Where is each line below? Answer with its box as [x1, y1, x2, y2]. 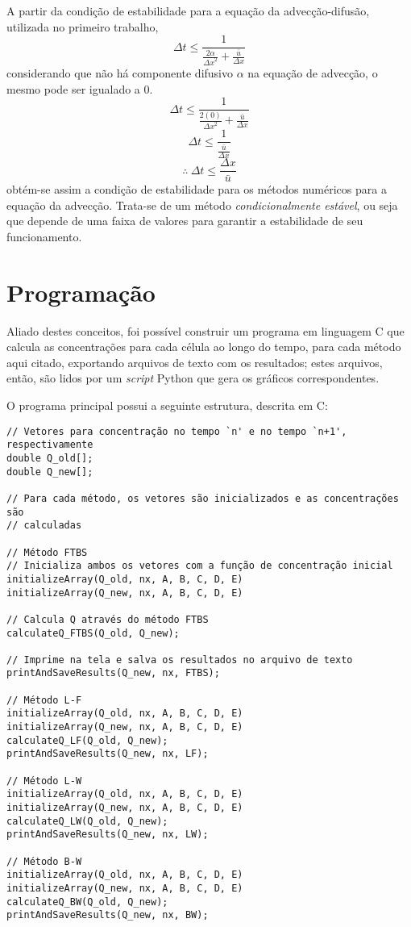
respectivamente [6, 439, 93, 451]
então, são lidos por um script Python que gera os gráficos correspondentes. [6, 370, 380, 386]
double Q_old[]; [6, 452, 93, 464]
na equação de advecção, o [247, 65, 378, 81]
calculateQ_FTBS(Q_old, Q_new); [6, 627, 180, 639]
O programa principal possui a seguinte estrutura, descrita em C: [6, 397, 328, 414]
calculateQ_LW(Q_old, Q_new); [6, 815, 168, 827]
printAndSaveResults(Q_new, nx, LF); [6, 748, 209, 760]
